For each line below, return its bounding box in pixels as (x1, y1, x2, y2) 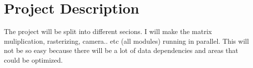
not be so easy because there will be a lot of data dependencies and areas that (4, 45, 238, 55)
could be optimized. (4, 54, 63, 65)
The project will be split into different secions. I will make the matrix (4, 26, 212, 36)
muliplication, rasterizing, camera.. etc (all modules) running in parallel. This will (4, 35, 249, 46)
